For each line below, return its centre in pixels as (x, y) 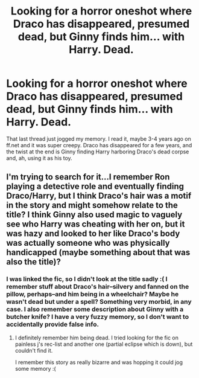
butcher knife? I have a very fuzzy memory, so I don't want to (97, 317)
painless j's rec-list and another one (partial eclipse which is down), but (104, 344)
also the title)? (34, 262)
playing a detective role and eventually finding (95, 186)
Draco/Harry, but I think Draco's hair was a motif (99, 196)
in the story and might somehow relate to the (92, 206)
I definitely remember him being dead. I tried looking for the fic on (97, 338)
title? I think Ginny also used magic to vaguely (94, 215)
